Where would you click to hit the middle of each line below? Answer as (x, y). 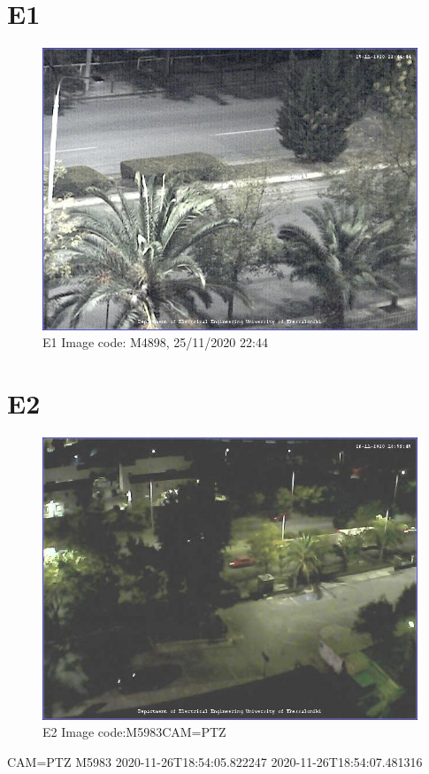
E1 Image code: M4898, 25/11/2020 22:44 (155, 342)
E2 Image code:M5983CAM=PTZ (134, 732)
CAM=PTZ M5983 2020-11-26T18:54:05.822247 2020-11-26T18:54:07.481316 (215, 761)
